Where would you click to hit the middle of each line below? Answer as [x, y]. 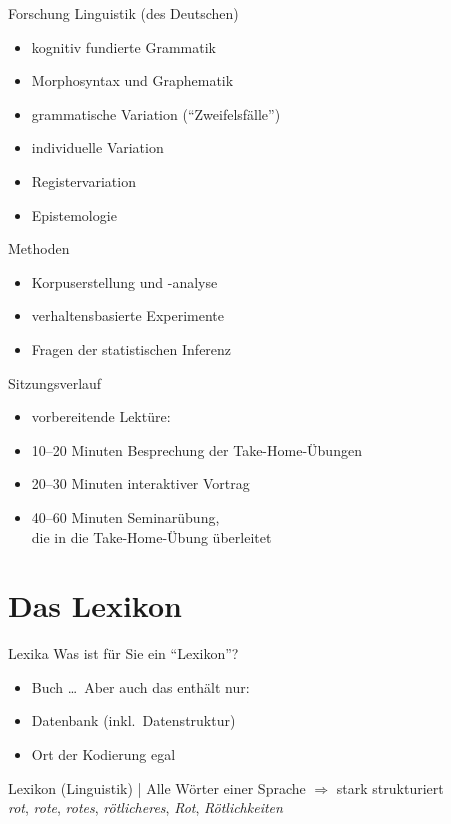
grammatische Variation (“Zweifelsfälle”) [156, 113]
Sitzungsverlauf [55, 382]
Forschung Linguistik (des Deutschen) [123, 13]
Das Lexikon [95, 605]
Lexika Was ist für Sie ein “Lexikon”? [123, 653]
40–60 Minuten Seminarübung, [125, 516]
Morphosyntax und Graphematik [132, 80]
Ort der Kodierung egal [103, 754]
